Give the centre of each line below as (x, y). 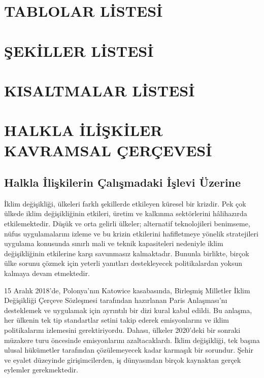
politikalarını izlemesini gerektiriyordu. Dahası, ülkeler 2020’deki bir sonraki (122, 330)
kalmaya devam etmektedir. (47, 273)
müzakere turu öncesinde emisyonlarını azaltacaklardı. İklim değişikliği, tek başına (132, 340)
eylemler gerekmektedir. (41, 370)
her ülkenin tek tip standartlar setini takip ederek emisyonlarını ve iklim (117, 320)
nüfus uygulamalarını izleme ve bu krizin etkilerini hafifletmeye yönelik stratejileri (131, 233)
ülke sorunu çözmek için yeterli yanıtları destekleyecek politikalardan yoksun (123, 263)
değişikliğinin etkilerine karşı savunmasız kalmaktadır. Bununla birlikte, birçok (127, 253)
